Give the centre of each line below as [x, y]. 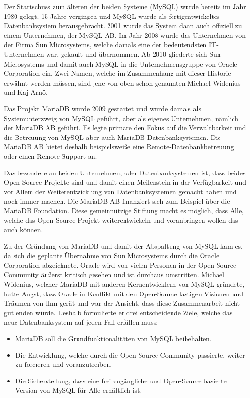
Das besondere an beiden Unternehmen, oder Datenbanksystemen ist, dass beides [125, 172]
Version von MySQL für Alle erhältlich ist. [78, 390]
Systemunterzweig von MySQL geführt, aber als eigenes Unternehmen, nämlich [121, 118]
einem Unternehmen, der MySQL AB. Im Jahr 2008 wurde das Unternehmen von [125, 35]
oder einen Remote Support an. [51, 156]
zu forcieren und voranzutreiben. [64, 364]
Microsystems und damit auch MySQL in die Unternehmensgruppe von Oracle [121, 63]
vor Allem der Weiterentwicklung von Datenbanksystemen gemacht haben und [120, 191]
